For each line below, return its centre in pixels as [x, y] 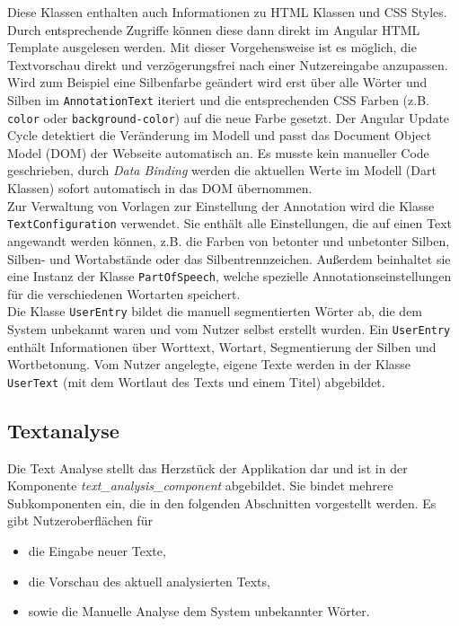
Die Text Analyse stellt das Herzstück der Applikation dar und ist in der [207, 467]
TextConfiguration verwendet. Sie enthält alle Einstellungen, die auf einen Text [229, 223]
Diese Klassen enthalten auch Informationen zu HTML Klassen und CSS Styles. [227, 12]
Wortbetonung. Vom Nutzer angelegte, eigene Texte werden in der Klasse [209, 364]
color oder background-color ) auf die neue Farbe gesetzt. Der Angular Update [229, 117]
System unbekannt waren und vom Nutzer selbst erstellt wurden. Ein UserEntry [229, 329]
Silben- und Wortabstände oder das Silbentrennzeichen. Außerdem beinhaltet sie [229, 258]
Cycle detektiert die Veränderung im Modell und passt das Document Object [220, 135]
